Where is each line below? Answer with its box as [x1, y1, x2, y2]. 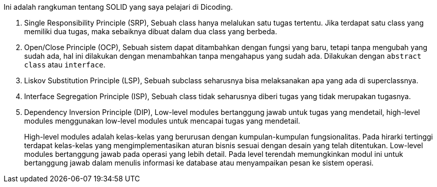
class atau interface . [24, 60, 106, 69]
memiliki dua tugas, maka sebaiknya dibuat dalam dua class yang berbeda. [24, 27, 277, 36]
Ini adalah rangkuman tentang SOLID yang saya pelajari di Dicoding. [4, 3, 233, 11]
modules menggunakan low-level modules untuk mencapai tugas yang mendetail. [24, 116, 301, 125]
